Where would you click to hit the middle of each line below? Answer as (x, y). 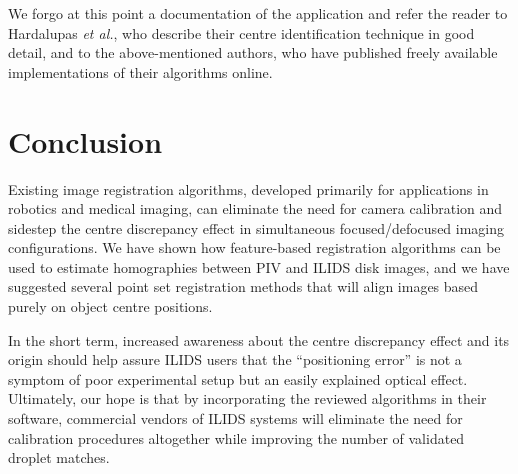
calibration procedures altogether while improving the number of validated (236, 437)
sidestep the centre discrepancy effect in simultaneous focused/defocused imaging (256, 227)
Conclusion (85, 140)
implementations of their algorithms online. (140, 71)
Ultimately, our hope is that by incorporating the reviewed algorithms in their (247, 398)
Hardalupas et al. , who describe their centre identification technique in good (241, 32)
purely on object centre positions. (110, 306)
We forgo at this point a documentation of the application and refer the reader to (258, 13)
